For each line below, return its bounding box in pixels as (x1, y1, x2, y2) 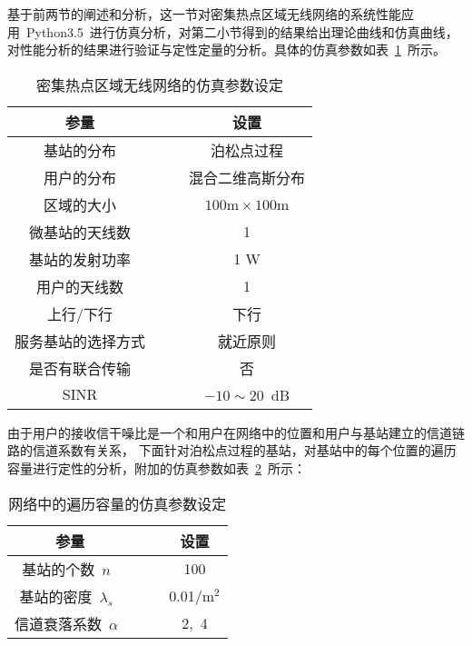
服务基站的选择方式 (15, 330, 146, 352)
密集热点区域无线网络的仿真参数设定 (36, 74, 284, 95)
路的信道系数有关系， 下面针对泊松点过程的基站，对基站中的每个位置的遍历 (7, 441, 457, 460)
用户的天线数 (36, 275, 124, 297)
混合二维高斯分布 (189, 166, 306, 188)
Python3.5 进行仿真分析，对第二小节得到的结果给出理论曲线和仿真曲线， (25, 22, 458, 41)
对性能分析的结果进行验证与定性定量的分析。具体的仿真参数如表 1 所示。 (7, 40, 446, 59)
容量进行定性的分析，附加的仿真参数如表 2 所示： (7, 458, 306, 477)
